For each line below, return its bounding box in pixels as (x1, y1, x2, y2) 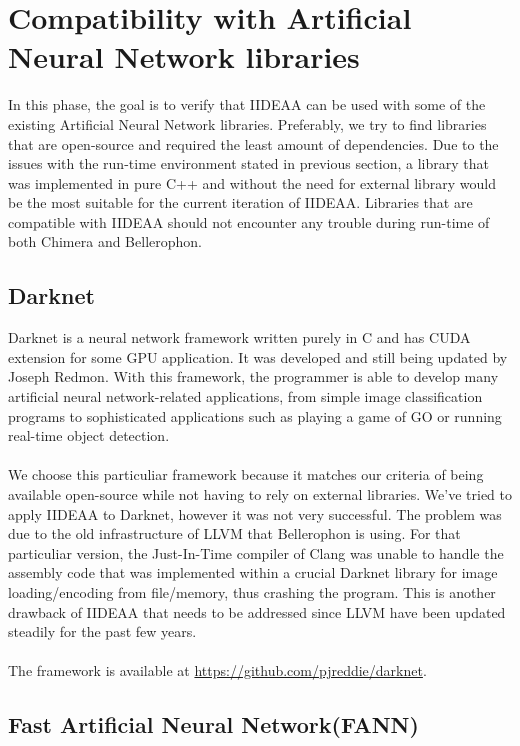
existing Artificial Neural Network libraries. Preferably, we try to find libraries (8, 113, 487, 134)
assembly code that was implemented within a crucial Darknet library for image (8, 562, 498, 583)
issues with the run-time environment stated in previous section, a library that (8, 153, 489, 174)
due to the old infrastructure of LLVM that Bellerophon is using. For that (8, 523, 461, 544)
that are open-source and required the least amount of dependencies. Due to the (8, 133, 499, 154)
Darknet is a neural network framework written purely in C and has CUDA (8, 327, 471, 348)
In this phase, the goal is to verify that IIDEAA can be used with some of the (8, 94, 486, 115)
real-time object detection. (8, 425, 170, 446)
